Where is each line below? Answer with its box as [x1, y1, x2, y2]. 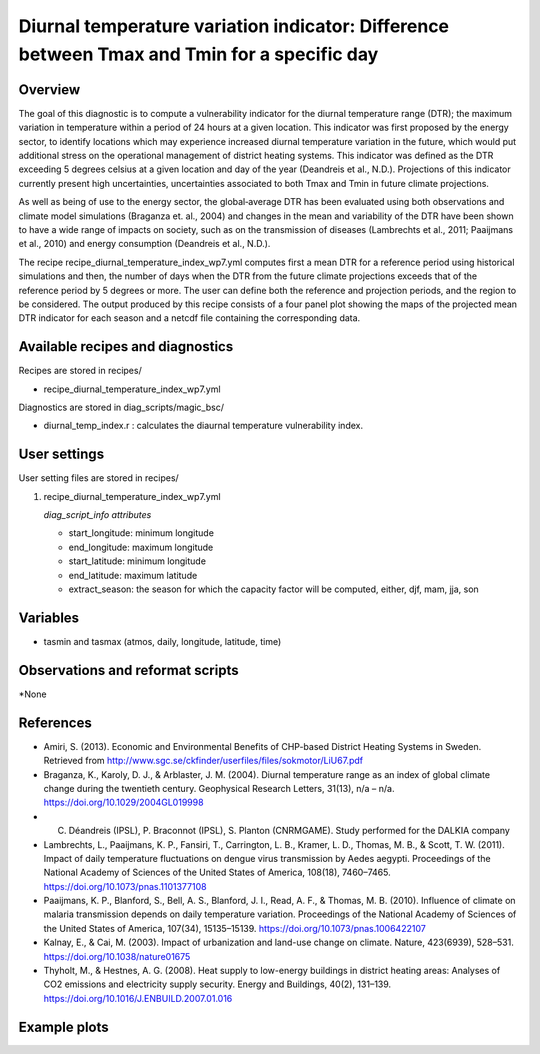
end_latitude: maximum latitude [68, 569, 198, 581]
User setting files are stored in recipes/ [18, 472, 179, 484]
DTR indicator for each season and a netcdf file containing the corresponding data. [18, 312, 361, 324]
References [18, 714, 92, 731]
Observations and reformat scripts [18, 661, 239, 679]
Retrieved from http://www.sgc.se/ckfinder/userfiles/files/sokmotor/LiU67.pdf [43, 755, 364, 767]
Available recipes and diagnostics [18, 338, 234, 355]
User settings [18, 446, 105, 463]
